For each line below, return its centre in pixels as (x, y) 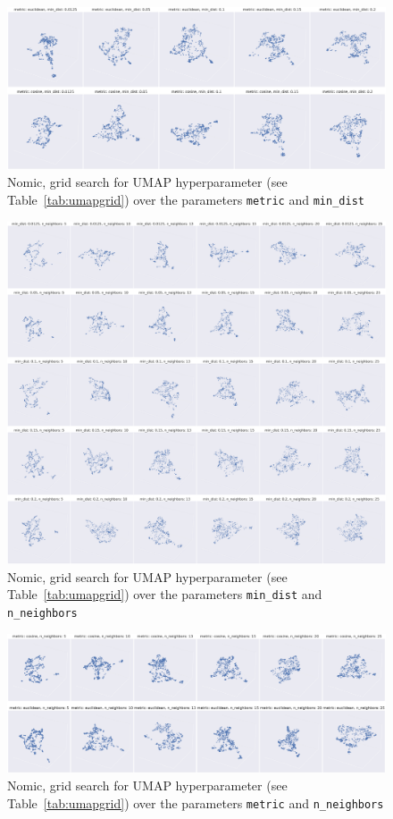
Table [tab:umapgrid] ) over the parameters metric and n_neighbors (196, 802)
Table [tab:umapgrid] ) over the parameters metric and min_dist (186, 199)
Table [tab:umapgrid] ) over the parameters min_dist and (165, 594)
